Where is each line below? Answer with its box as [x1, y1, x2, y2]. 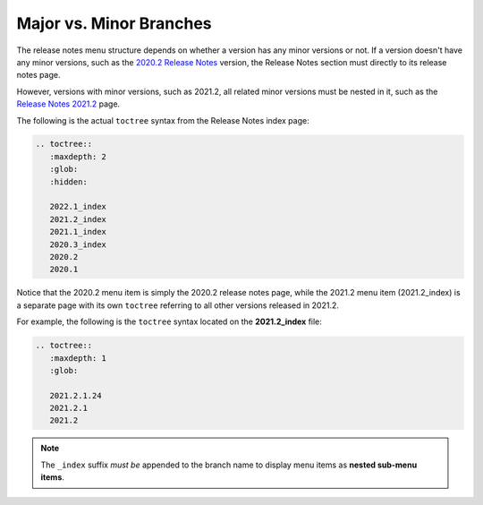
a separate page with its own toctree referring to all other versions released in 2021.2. [16, 300, 340, 311]
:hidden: [49, 176, 89, 187]
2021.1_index [49, 227, 107, 237]
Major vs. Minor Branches [16, 13, 212, 33]
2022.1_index [49, 201, 107, 212]
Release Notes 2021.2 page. [16, 98, 121, 109]
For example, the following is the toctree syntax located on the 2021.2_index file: [16, 316, 322, 327]
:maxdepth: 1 [49, 353, 107, 363]
